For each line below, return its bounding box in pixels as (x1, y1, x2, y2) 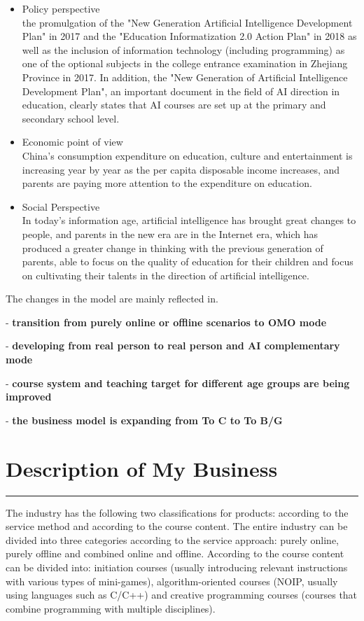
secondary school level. (22, 111, 120, 125)
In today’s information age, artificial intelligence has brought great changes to (22, 213, 356, 228)
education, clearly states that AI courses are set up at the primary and (22, 97, 326, 112)
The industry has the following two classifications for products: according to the (6, 505, 349, 519)
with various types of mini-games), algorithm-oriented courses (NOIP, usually (6, 573, 338, 588)
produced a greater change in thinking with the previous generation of (22, 240, 323, 255)
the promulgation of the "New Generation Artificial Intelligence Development (22, 15, 353, 29)
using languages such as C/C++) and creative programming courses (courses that (6, 587, 358, 602)
